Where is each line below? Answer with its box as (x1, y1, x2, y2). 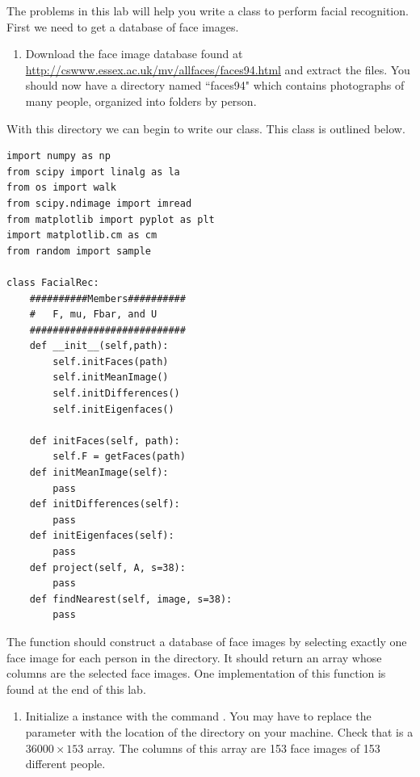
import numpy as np (6, 150, 111, 162)
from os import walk (6, 182, 117, 194)
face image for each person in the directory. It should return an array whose (6, 649, 382, 666)
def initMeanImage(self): (29, 467, 169, 479)
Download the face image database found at (25, 45, 243, 62)
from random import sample (6, 245, 151, 257)
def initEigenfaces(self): (29, 530, 174, 542)
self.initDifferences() (52, 388, 180, 400)
